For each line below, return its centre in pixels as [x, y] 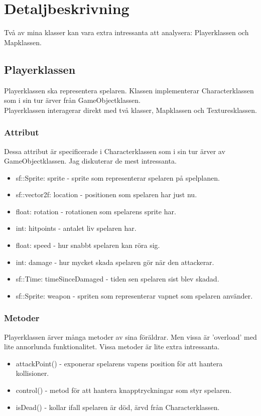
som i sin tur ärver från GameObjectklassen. [73, 100]
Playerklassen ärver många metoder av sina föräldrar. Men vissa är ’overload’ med [130, 336]
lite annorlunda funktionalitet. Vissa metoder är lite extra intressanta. [112, 346]
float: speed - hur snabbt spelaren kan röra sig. [88, 245]
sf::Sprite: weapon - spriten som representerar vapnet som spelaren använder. [134, 295]
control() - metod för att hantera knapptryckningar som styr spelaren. [124, 390]
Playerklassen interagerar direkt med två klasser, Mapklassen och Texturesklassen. [130, 110]
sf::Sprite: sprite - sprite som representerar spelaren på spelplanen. [118, 177]
